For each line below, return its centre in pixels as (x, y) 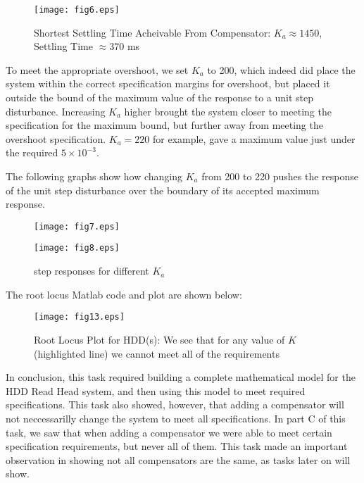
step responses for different (92, 271)
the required (32, 152)
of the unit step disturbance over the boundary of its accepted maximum (163, 190)
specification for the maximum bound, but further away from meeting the (164, 125)
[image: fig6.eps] (77, 10)
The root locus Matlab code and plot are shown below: (124, 294)
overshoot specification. (56, 138)
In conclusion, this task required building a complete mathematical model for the (181, 377)
